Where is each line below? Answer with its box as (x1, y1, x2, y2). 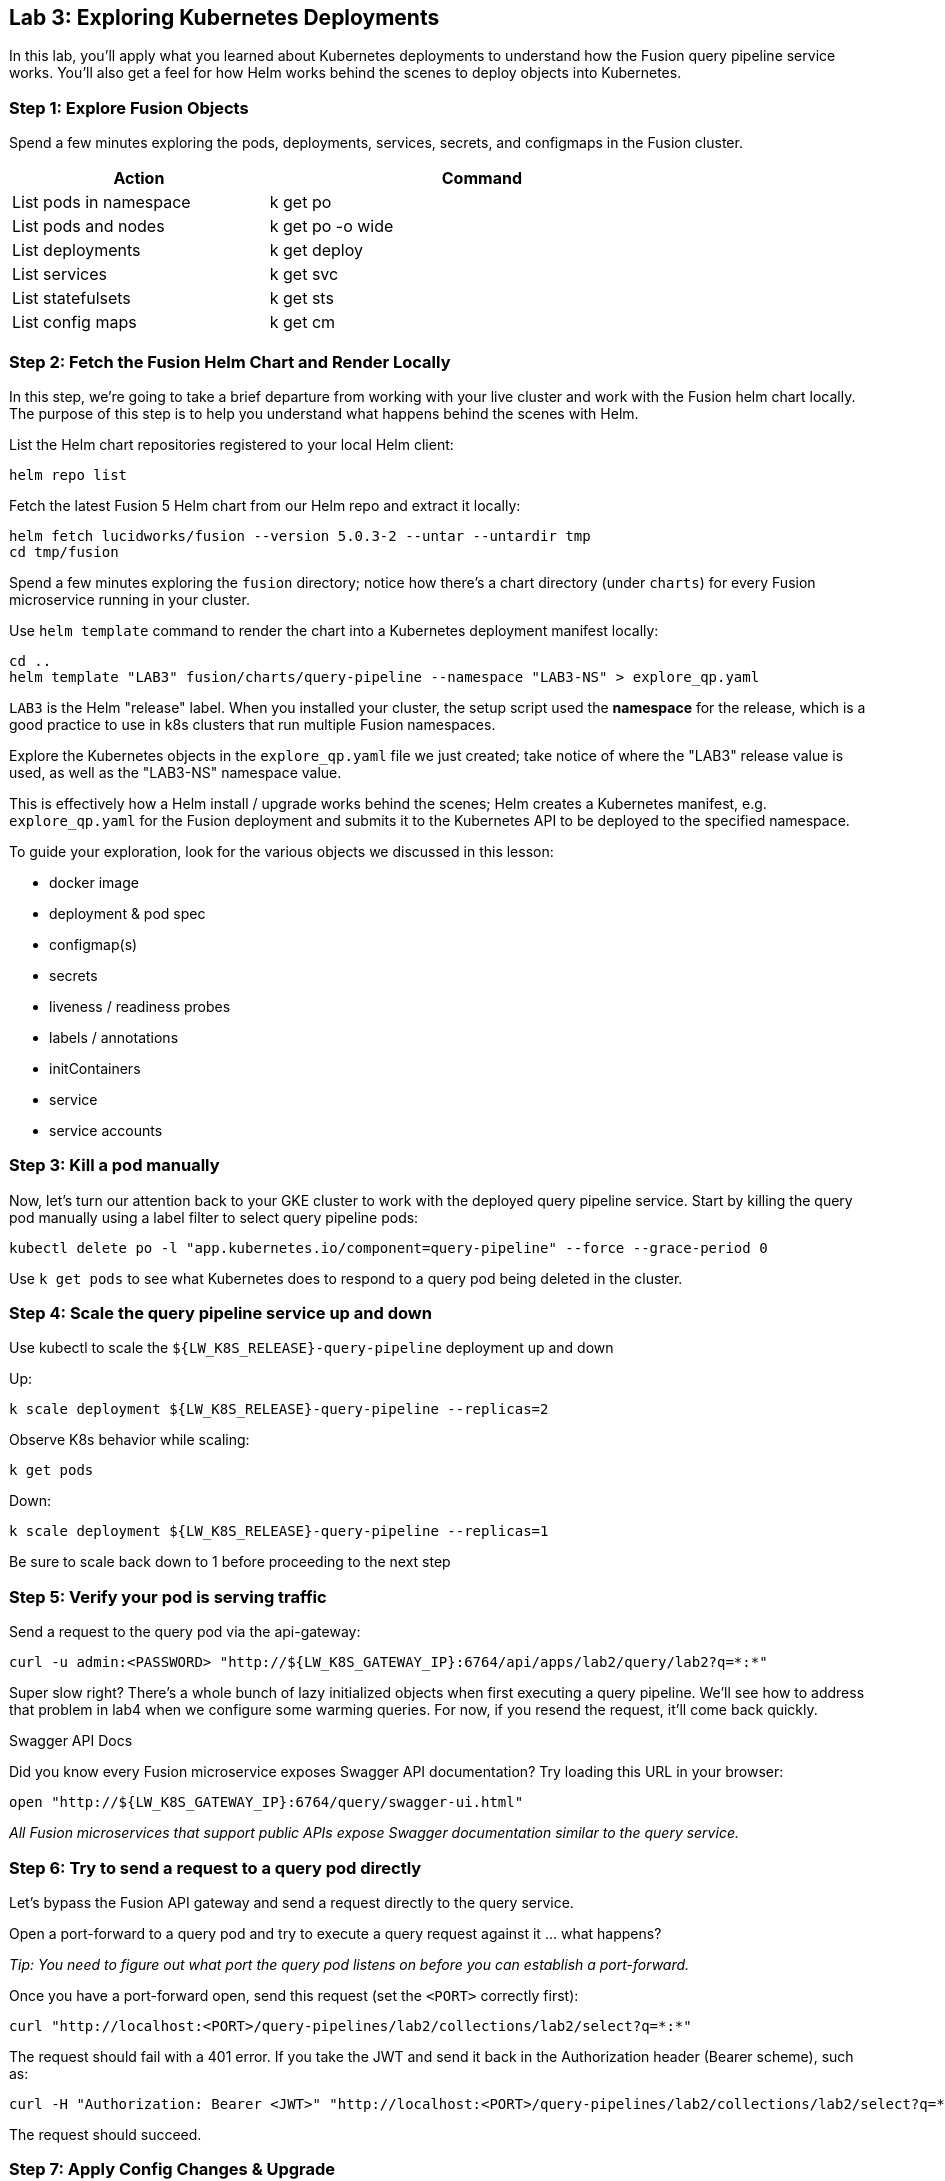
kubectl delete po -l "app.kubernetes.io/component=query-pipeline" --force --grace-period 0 (9, 1239, 768, 1256)
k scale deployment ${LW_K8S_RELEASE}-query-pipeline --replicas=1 (9, 1523, 549, 1540)
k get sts (269, 288, 334, 309)
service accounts (49, 1121, 163, 1139)
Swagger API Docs (9, 1732, 133, 1750)
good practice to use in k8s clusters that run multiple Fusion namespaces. (9, 715, 496, 733)
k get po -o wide (269, 216, 394, 237)
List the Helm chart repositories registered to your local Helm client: (9, 435, 454, 453)
